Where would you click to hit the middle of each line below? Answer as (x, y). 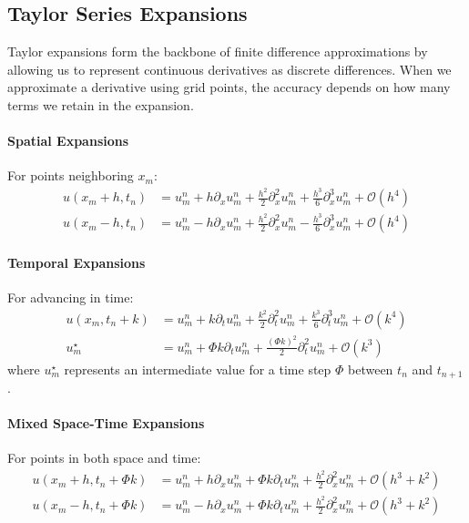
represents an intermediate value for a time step (198, 369)
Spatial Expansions (68, 141)
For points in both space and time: (104, 458)
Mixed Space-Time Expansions (106, 423)
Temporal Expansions (76, 262)
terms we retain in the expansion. (101, 104)
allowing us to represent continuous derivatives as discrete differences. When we (229, 69)
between (371, 369)
